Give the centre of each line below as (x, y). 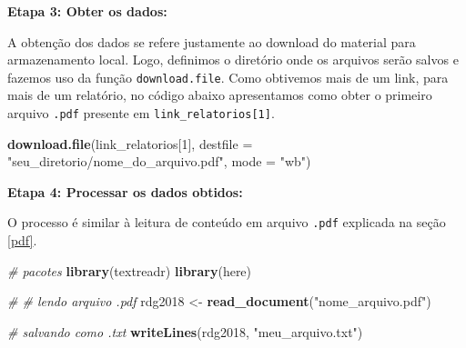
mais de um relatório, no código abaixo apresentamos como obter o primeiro (220, 95)
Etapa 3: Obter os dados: (87, 11)
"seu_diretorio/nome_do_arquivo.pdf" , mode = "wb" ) (159, 161)
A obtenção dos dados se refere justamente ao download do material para (212, 41)
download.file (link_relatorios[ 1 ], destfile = (130, 143)
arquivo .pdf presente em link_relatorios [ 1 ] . (141, 113)
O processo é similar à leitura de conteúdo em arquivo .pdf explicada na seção (227, 222)
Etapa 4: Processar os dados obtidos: (125, 191)
